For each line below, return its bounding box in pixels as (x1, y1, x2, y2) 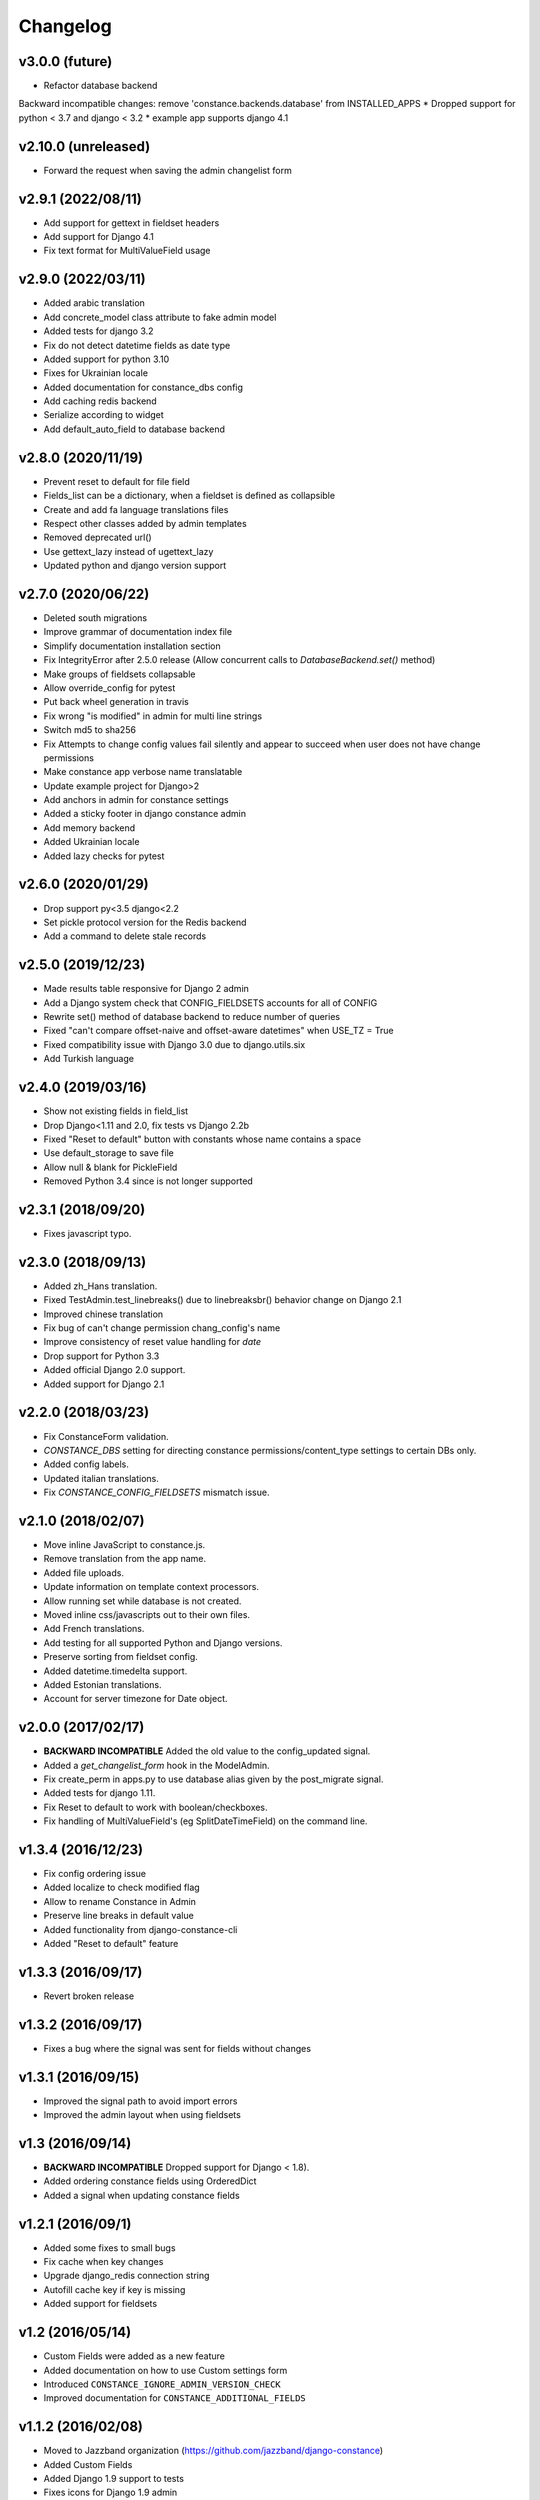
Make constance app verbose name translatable (43, 766, 243, 778)
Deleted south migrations (43, 612, 148, 624)
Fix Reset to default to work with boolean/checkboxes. (43, 1801, 269, 1813)
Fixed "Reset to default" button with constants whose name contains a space (43, 1133, 362, 1145)
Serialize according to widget (43, 409, 164, 421)
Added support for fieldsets (43, 2298, 158, 2310)
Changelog (18, 15, 112, 37)
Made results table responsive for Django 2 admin (43, 983, 250, 995)
